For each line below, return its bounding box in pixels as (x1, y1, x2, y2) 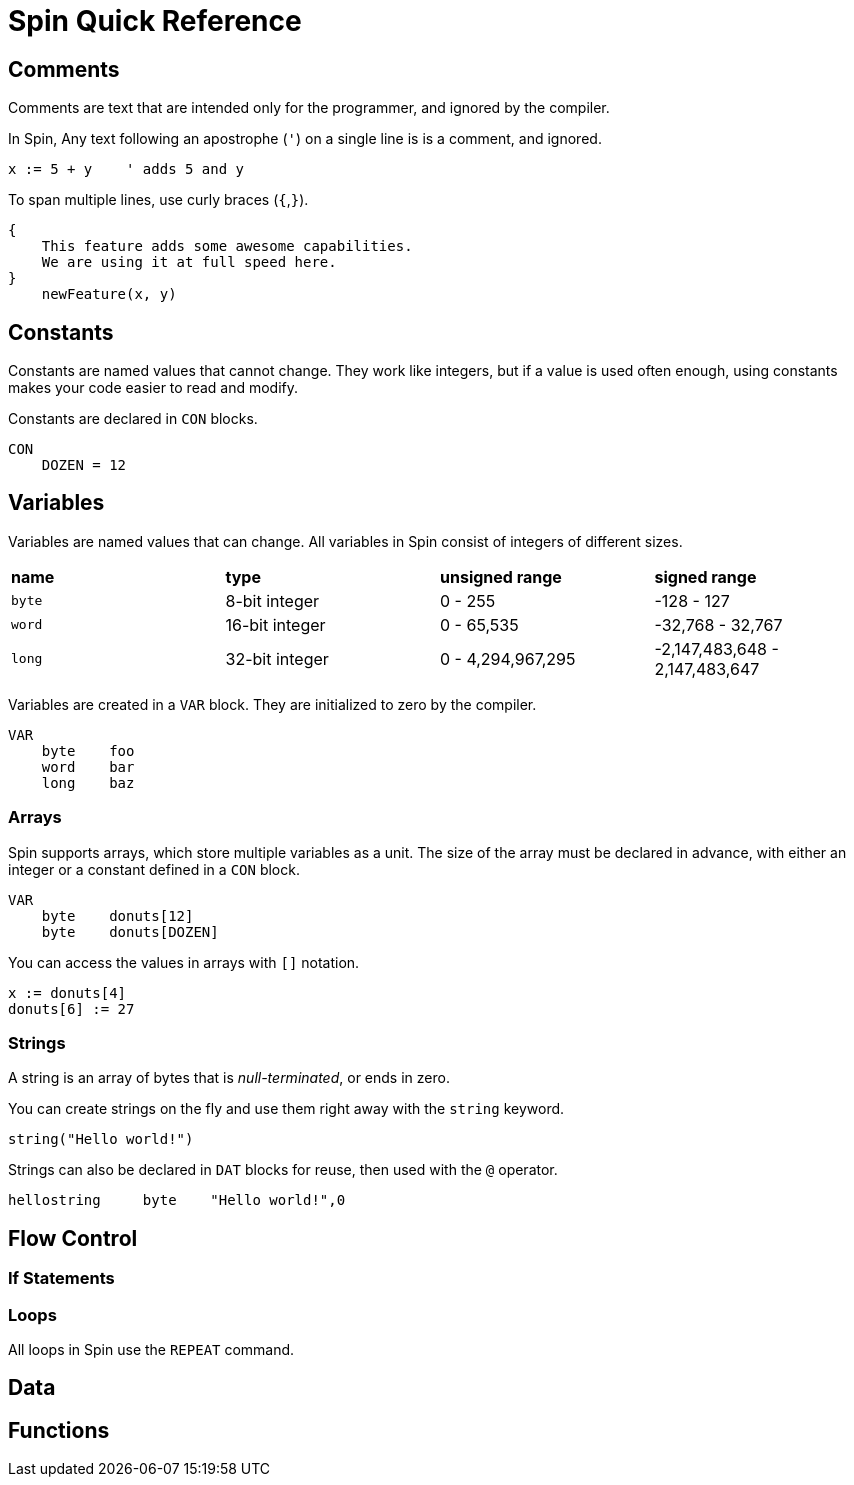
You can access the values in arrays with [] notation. (8, 953, 360, 971)
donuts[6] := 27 (8, 1000, 135, 1017)
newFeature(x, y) (41, 286, 177, 303)
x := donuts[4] (8, 984, 127, 1001)
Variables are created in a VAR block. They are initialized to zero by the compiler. (8, 695, 537, 713)
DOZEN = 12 (41, 457, 127, 474)
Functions (8, 1417, 110, 1443)
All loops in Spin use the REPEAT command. (8, 1340, 295, 1358)
